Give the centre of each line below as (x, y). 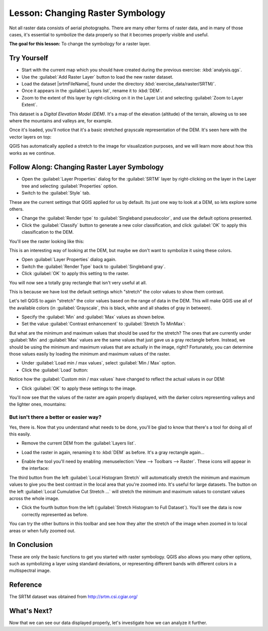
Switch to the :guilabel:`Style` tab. (56, 193)
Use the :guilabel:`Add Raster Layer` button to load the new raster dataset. (98, 77)
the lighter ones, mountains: (38, 404)
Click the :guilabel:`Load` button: (55, 370)
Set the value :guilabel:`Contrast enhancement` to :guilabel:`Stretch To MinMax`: (103, 324)
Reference (26, 585)
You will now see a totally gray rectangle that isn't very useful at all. (78, 282)
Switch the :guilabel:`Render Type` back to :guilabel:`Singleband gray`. (94, 267)
